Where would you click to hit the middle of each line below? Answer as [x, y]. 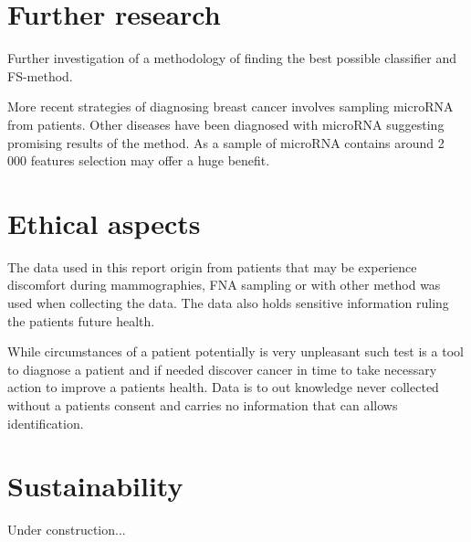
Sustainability [95, 486]
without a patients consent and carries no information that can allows [203, 404]
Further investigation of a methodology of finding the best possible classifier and [232, 58]
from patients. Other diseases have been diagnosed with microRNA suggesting [226, 124]
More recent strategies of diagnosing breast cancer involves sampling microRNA [230, 106]
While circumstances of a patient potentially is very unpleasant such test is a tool [235, 351]
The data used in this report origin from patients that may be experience [212, 266]
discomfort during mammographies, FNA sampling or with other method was [224, 285]
